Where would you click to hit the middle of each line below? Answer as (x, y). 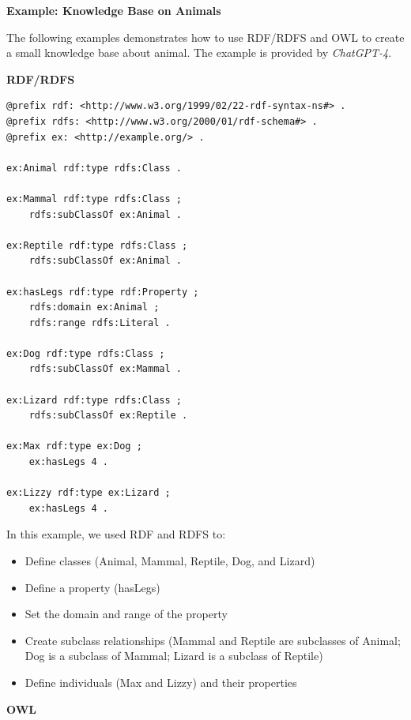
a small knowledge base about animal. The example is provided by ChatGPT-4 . (199, 52)
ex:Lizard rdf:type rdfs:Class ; (94, 400)
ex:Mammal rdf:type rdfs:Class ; (94, 199)
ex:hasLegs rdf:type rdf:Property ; (103, 292)
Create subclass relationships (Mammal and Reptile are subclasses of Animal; (213, 640)
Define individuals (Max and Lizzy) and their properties (161, 682)
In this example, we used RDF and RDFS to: (116, 534)
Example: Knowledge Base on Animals (114, 10)
